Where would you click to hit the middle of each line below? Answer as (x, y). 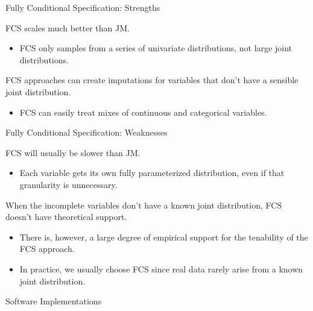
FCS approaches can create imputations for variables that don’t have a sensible (152, 80)
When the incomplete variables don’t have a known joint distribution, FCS (144, 205)
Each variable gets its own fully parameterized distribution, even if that (152, 173)
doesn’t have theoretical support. (66, 217)
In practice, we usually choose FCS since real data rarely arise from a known (161, 269)
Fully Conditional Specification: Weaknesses (87, 132)
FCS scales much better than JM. (68, 27)
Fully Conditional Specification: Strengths (83, 7)
